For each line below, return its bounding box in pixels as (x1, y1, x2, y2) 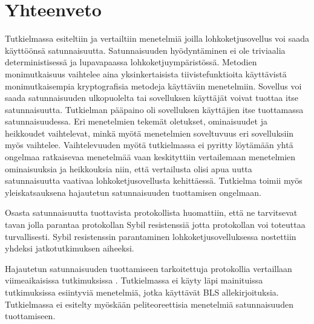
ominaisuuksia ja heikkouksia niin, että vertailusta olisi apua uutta (5, 162, 252, 175)
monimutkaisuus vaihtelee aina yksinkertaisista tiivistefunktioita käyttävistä (5, 67, 287, 80)
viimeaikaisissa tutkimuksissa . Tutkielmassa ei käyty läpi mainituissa (5, 274, 263, 287)
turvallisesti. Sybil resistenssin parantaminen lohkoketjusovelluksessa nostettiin (5, 230, 296, 242)
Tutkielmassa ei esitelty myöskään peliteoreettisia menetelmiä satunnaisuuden (5, 297, 293, 310)
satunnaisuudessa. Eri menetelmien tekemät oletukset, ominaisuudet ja (5, 115, 267, 128)
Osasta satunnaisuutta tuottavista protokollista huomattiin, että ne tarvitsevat (5, 206, 298, 219)
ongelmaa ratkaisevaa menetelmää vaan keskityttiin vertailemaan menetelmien (5, 151, 296, 163)
